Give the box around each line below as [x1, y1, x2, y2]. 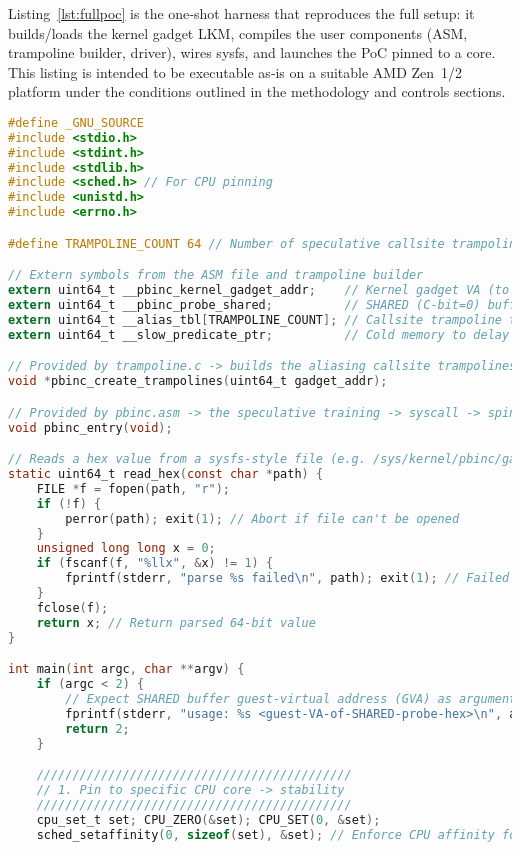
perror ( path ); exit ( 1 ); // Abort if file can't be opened [65, 511, 460, 526]
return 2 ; [65, 721, 130, 736]
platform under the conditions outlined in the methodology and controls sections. [8, 81, 506, 102]
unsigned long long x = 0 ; [36, 541, 216, 556]
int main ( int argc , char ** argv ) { [8, 662, 245, 677]
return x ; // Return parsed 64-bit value [36, 615, 316, 630]
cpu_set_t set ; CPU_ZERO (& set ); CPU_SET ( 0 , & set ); [36, 812, 381, 827]
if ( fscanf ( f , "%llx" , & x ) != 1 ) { [36, 556, 274, 571]
